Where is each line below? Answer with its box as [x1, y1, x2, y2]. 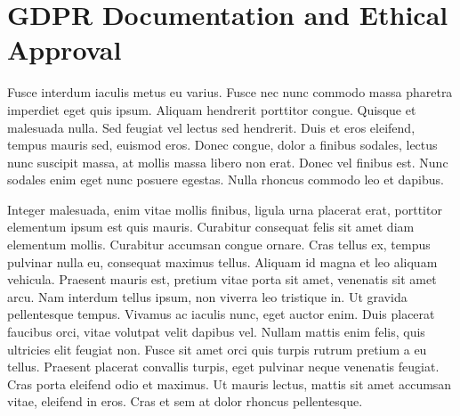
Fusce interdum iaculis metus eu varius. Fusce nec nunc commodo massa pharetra [7, 83, 453, 102]
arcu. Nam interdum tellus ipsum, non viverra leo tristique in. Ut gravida [7, 287, 408, 306]
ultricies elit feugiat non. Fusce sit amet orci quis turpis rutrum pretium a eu [7, 339, 427, 358]
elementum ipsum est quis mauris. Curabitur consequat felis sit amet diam [7, 217, 415, 236]
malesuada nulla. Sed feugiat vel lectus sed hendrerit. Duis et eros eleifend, [7, 118, 416, 136]
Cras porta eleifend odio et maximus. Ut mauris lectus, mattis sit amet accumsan [7, 374, 452, 393]
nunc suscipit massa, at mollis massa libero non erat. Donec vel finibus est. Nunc [7, 152, 448, 171]
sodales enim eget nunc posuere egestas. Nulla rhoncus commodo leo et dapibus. [7, 170, 444, 189]
